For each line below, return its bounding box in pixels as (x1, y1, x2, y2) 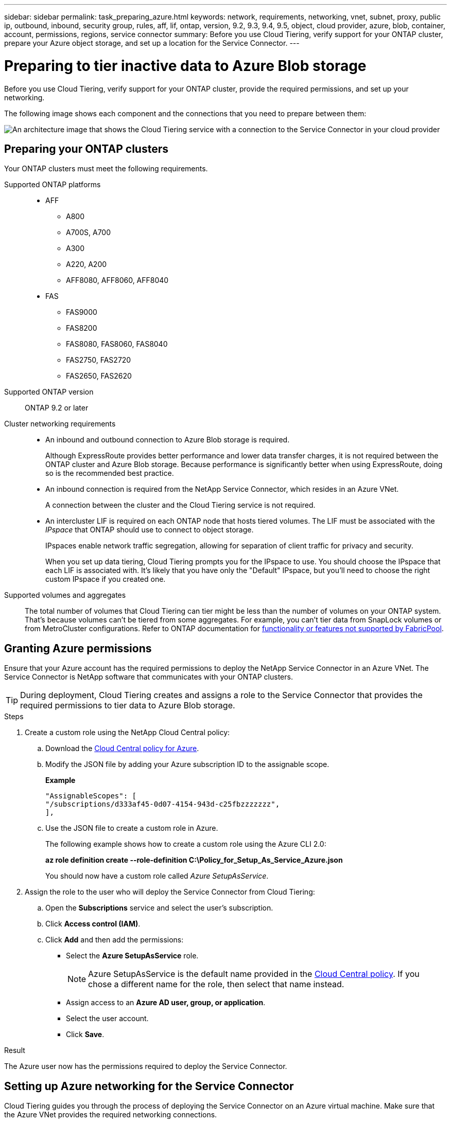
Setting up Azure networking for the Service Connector (4, 1079, 294, 1093)
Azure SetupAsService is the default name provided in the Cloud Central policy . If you (88, 969, 420, 979)
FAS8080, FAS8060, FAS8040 (66, 340, 168, 349)
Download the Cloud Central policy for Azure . (45, 744, 199, 753)
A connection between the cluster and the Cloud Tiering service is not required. (45, 501, 316, 510)
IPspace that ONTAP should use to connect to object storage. (45, 525, 254, 534)
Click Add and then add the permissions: (45, 935, 184, 944)
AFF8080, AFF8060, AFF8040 (66, 276, 169, 285)
